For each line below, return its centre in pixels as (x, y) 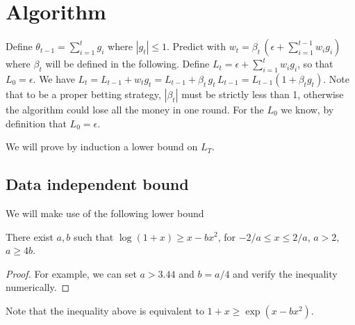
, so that (315, 64)
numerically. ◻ (38, 287)
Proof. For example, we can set (71, 273)
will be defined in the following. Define (127, 64)
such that (93, 236)
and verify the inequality (285, 273)
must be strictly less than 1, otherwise (263, 94)
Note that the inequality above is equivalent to (105, 310)
